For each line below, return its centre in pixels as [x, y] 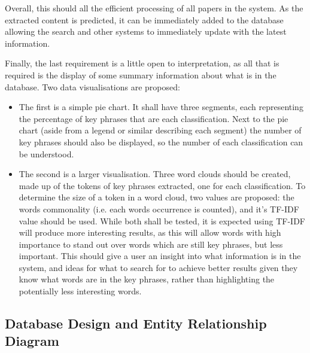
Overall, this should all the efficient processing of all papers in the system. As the [154, 8]
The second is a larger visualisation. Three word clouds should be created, [155, 174]
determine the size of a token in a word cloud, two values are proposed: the [156, 197]
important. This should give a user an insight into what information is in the [160, 256]
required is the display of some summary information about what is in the [141, 74]
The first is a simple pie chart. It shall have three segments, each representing [161, 107]
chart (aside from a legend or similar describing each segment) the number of [160, 130]
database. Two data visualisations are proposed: [92, 86]
